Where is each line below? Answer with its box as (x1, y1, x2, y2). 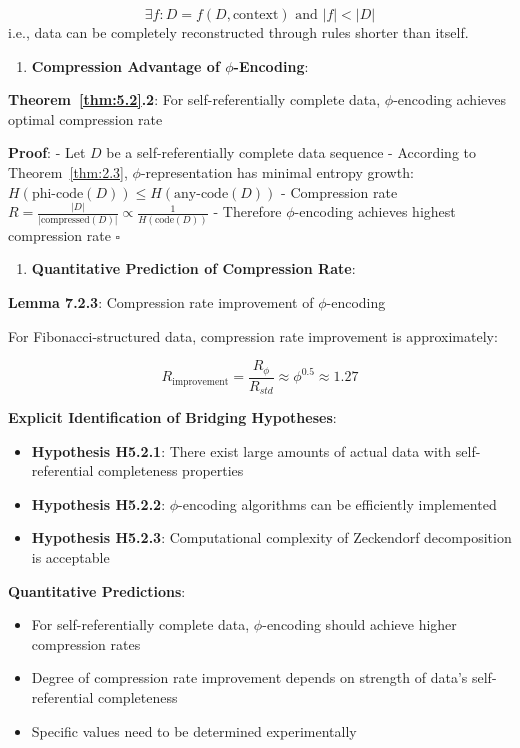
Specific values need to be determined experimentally (31, 720, 357, 741)
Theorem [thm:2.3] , (8, 161, 128, 182)
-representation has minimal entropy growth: (140, 161, 414, 182)
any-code (174, 186, 229, 201)
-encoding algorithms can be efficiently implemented (178, 493, 497, 514)
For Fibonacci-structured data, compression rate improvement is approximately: (8, 325, 498, 346)
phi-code (31, 186, 84, 201)
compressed (41, 214, 90, 225)
